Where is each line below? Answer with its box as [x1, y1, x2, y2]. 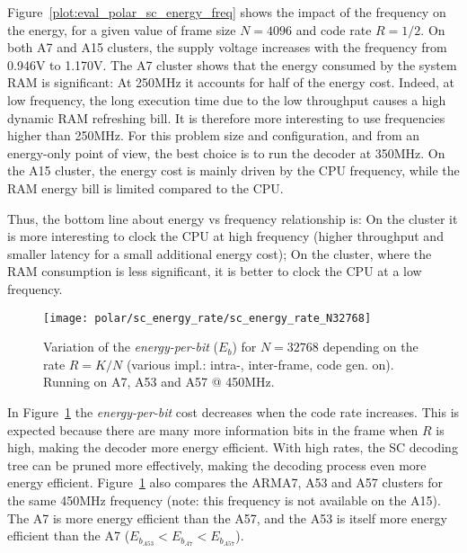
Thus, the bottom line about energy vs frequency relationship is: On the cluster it [7, 209, 458, 227]
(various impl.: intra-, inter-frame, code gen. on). [126, 354, 394, 373]
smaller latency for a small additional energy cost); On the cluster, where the [7, 244, 432, 263]
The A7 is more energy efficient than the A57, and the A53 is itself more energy [7, 508, 447, 527]
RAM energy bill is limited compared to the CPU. [7, 178, 284, 197]
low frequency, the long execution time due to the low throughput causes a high [7, 90, 446, 109]
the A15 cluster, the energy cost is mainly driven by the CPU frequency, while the [7, 161, 460, 180]
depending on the [322, 337, 419, 356]
